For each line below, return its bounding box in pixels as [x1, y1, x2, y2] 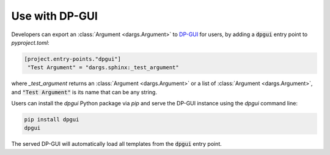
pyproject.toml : [11, 39, 50, 46]
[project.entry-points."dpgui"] [24, 55, 122, 62]
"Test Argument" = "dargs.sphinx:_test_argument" [28, 64, 180, 71]
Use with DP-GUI [11, 9, 98, 23]
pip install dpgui [24, 116, 79, 123]
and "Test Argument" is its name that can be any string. [11, 88, 157, 96]
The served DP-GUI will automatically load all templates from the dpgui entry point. [11, 140, 222, 148]
